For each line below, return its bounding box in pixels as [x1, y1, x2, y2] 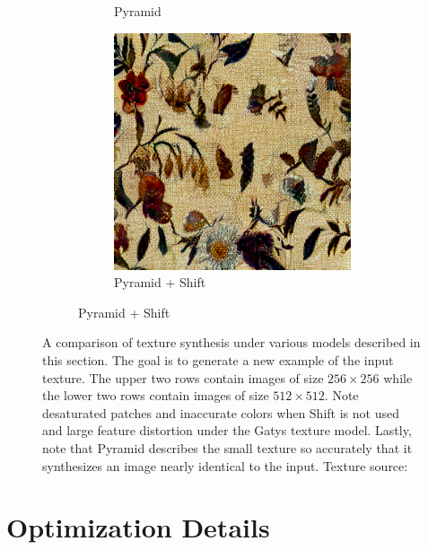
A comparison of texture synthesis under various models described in [42, 333, 421, 352]
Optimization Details [6, 509, 270, 546]
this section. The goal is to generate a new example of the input [42, 350, 394, 369]
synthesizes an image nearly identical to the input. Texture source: [42, 456, 408, 475]
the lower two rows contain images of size [42, 386, 269, 405]
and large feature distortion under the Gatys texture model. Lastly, [42, 421, 412, 440]
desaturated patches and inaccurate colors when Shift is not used [42, 403, 399, 422]
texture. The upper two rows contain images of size [42, 368, 324, 387]
